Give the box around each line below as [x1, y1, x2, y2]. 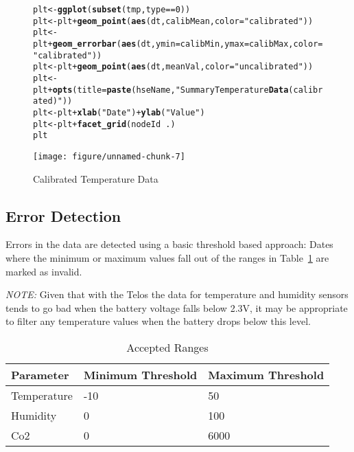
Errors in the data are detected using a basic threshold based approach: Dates [5, 237, 333, 251]
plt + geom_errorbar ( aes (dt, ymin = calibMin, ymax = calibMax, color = [33, 38, 323, 49]
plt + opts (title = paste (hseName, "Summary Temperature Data [33, 84, 289, 95]
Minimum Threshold [83, 366, 198, 383]
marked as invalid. [5, 264, 82, 278]
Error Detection [5, 205, 121, 226]
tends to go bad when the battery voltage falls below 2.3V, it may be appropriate [5, 300, 348, 315]
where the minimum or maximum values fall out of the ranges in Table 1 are [5, 250, 329, 264]
